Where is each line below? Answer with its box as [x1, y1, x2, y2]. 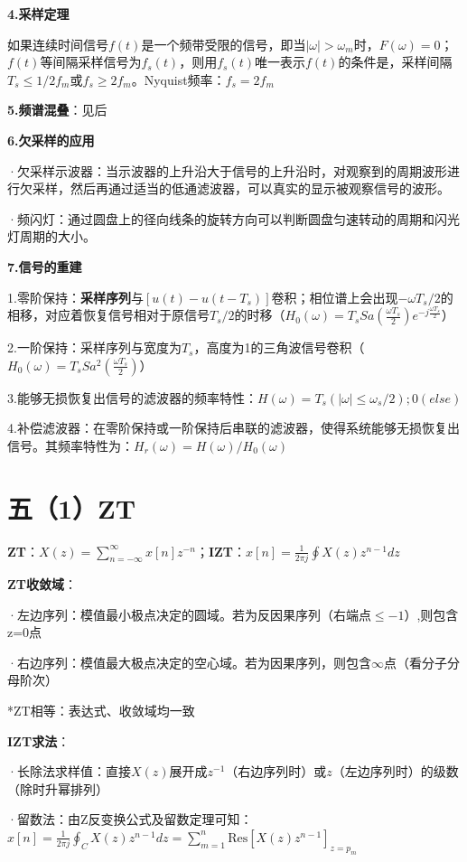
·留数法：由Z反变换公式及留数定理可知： [7, 810, 253, 829]
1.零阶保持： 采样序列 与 [7, 287, 144, 306]
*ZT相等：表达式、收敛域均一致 [7, 700, 195, 719]
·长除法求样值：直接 [7, 762, 131, 781]
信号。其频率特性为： [7, 436, 134, 454]
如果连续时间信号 [7, 34, 108, 53]
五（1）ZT [7, 489, 136, 526]
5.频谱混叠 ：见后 [7, 100, 107, 119]
